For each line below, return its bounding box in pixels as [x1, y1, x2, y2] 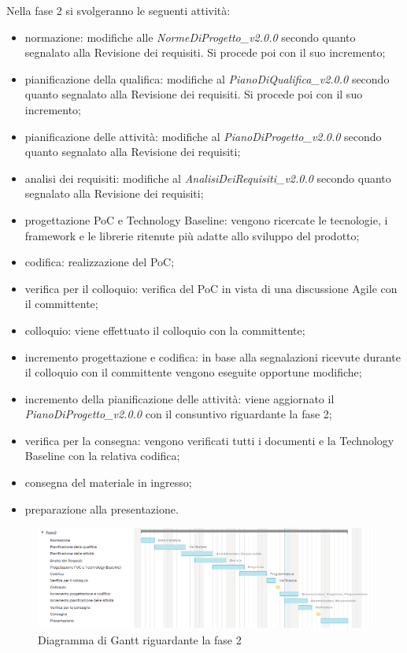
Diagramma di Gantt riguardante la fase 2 [38, 632, 242, 647]
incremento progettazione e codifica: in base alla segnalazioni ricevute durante [24, 348, 401, 365]
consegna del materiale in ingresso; [24, 474, 192, 491]
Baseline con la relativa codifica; [24, 447, 180, 464]
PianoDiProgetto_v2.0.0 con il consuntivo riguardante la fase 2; [24, 406, 332, 422]
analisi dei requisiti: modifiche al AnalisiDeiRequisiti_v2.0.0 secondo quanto [24, 169, 391, 186]
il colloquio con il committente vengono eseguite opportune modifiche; [24, 364, 362, 380]
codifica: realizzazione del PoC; [24, 254, 175, 270]
